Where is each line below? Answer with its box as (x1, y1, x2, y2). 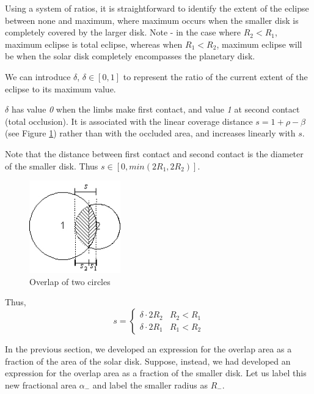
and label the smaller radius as (92, 378, 208, 391)
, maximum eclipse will (216, 37, 302, 50)
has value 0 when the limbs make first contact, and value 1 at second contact (11, 103, 300, 116)
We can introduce (5, 70, 71, 83)
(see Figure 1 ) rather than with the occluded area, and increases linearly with (5, 127, 296, 139)
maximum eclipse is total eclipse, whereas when (5, 37, 183, 50)
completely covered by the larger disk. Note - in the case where (5, 26, 241, 39)
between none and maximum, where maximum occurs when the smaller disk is (5, 13, 299, 26)
